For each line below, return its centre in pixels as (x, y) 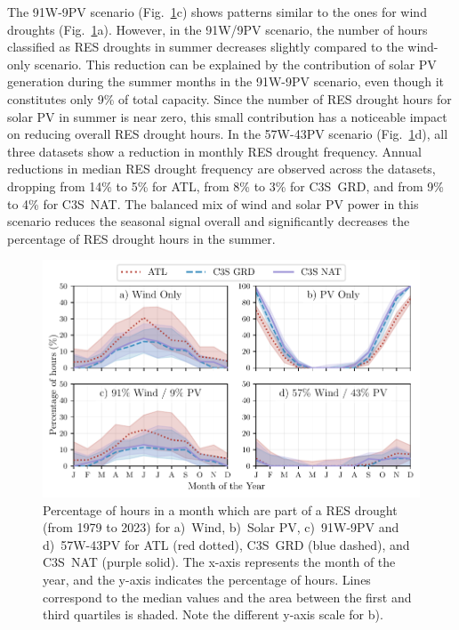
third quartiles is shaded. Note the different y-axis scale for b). (213, 614)
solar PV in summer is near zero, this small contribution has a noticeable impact (227, 116)
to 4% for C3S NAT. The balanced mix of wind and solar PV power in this (213, 203)
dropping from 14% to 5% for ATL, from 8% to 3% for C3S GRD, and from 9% (225, 186)
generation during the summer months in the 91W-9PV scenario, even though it (225, 81)
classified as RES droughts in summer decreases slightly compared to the (205, 47)
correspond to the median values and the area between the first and (227, 597)
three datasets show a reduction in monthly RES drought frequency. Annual (214, 151)
